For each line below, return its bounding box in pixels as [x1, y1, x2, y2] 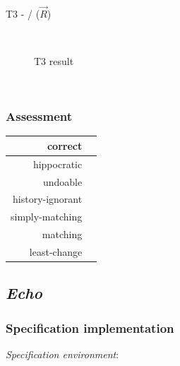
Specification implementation [6, 319, 174, 336]
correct [47, 138, 83, 153]
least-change [29, 244, 83, 259]
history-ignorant [13, 191, 83, 206]
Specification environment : [6, 347, 119, 362]
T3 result [34, 54, 74, 68]
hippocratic [32, 156, 83, 171]
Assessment [6, 107, 73, 125]
